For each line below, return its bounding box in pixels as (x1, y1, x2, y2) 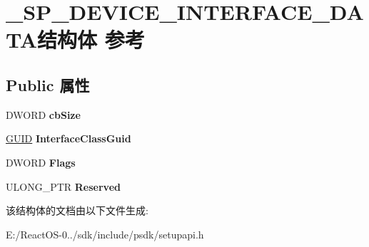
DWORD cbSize (6, 107, 81, 122)
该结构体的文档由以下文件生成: (6, 203, 148, 218)
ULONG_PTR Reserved (6, 179, 121, 194)
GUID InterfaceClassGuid (6, 131, 131, 146)
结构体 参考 (37, 25, 145, 54)
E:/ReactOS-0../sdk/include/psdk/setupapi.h (6, 226, 204, 241)
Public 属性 (6, 73, 90, 95)
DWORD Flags (6, 154, 76, 169)
